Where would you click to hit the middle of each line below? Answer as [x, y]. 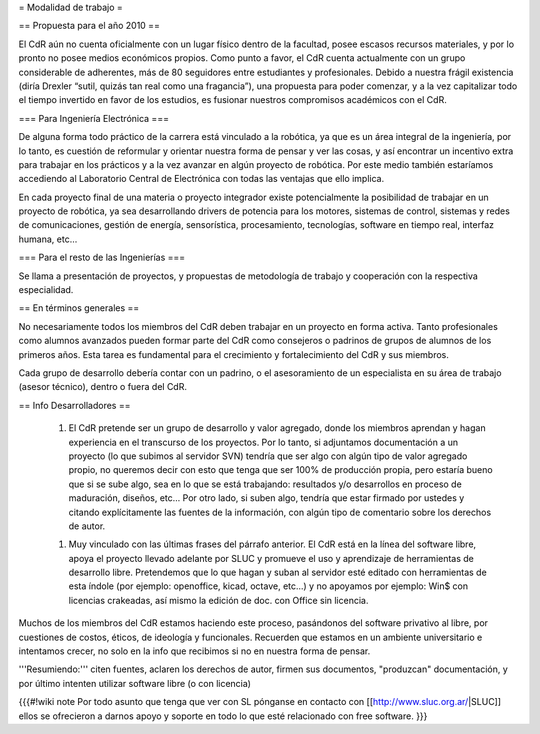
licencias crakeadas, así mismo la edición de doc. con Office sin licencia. [218, 600]
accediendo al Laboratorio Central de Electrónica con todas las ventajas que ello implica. [201, 179]
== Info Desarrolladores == [74, 405]
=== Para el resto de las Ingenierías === [102, 257]
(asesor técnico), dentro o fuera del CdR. [102, 387]
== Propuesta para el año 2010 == [89, 26]
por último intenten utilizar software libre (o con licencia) [135, 683]
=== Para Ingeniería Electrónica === [94, 118]
